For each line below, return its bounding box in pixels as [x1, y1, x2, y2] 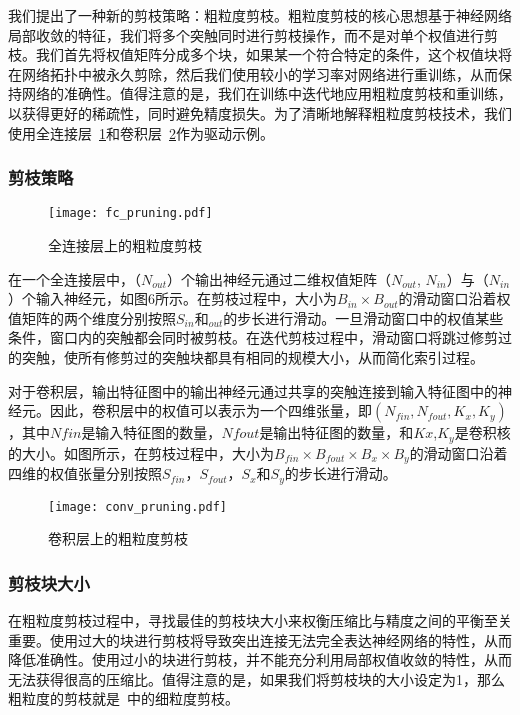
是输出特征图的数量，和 [259, 422, 414, 443]
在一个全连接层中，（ [8, 268, 141, 289]
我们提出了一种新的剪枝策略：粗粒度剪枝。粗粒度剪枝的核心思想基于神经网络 [8, 5, 512, 25]
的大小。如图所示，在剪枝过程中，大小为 [8, 442, 274, 463]
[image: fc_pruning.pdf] [48, 206, 213, 221]
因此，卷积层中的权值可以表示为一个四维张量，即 [49, 400, 372, 421]
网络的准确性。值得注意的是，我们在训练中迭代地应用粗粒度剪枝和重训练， [21, 83, 512, 104]
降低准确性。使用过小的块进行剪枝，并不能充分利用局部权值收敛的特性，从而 [8, 649, 512, 670]
